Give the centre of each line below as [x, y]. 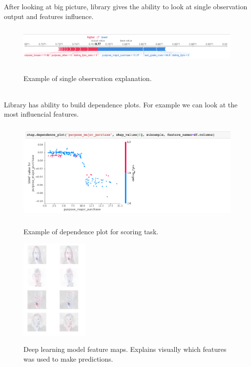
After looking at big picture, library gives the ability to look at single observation [126, 6]
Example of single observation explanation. [88, 78]
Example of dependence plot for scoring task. [91, 232]
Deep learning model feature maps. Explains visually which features [125, 349]
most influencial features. [42, 114]
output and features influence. [49, 16]
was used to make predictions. [68, 359]
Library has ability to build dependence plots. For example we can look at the [121, 104]
